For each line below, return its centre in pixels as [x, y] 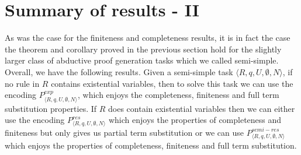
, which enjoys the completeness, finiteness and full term [179, 95]
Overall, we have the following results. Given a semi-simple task [119, 71]
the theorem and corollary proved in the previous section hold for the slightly [143, 49]
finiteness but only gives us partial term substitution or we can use [124, 132]
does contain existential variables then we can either [202, 108]
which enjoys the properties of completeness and [195, 120]
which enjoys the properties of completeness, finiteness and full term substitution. [151, 145]
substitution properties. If [51, 108]
